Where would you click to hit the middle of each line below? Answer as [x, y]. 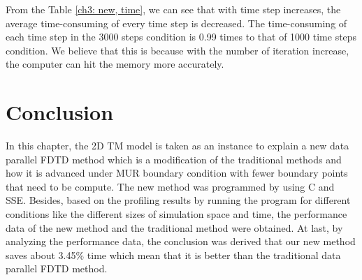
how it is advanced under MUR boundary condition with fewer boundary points [177, 173]
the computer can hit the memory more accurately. [115, 64]
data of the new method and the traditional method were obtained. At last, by [174, 227]
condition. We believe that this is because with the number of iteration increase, [178, 50]
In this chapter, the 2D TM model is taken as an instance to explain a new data [178, 146]
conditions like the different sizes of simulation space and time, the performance [176, 214]
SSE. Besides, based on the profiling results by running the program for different [178, 200]
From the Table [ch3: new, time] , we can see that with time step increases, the [173, 9]
